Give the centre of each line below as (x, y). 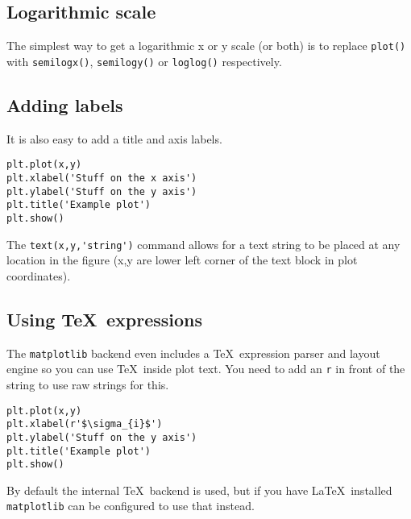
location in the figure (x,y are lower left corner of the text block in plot (182, 260)
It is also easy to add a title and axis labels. (114, 138)
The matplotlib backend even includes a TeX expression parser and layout (193, 353)
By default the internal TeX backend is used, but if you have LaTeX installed (199, 490)
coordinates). (39, 275)
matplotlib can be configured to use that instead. (131, 506)
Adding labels (65, 104)
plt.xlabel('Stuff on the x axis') (102, 178)
